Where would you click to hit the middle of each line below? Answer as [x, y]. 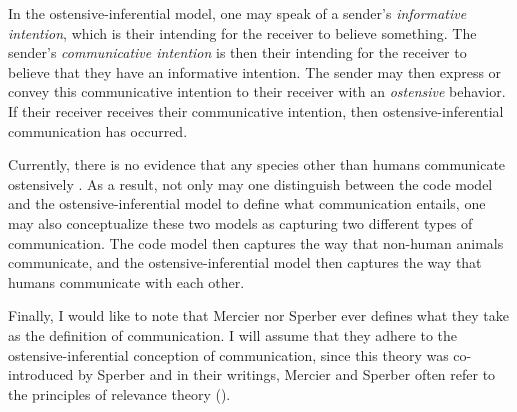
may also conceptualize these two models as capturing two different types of [240, 222]
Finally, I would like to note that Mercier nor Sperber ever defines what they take [259, 315]
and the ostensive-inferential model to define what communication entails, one [247, 203]
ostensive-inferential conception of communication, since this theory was [228, 354]
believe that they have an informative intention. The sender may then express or [255, 71]
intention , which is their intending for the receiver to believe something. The [242, 32]
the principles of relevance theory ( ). [119, 393]
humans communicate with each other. [126, 281]
